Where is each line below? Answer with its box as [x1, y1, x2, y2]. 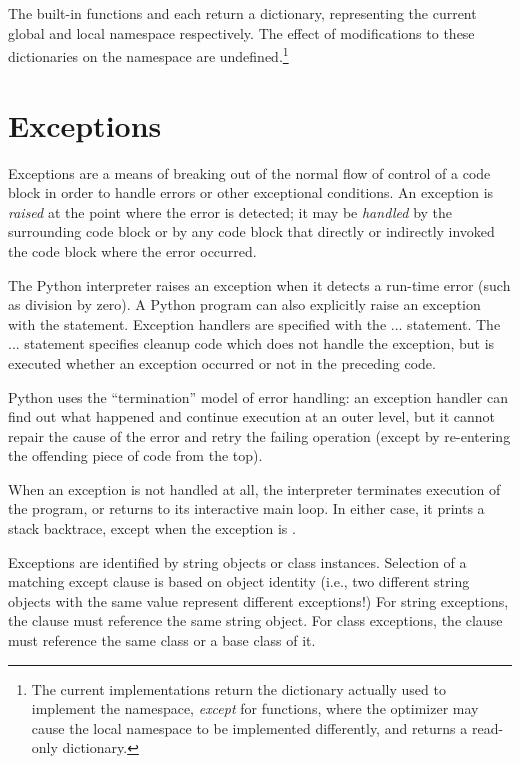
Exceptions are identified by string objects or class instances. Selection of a [8, 551, 467, 572]
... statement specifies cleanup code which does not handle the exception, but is [8, 333, 495, 354]
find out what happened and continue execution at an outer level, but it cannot [8, 406, 495, 427]
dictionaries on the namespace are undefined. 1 [8, 43, 289, 66]
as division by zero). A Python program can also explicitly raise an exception [8, 294, 481, 315]
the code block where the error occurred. [8, 240, 257, 261]
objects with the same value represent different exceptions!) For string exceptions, [8, 590, 509, 611]
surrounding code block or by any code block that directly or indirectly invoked [8, 221, 495, 242]
